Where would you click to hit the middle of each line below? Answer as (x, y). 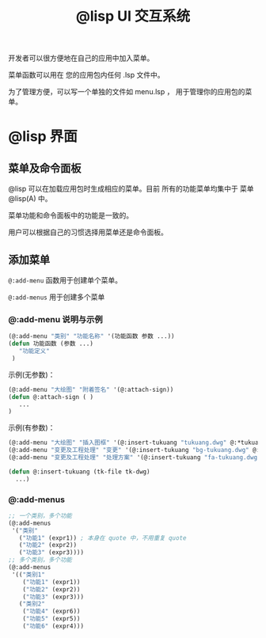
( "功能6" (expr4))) (53, 626)
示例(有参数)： (32, 427)
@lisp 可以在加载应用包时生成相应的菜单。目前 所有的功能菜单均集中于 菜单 (131, 189)
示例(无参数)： (32, 374)
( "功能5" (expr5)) (51, 619)
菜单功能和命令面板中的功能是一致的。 (70, 215)
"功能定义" (34, 351)
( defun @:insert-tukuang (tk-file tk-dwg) (79, 472)
